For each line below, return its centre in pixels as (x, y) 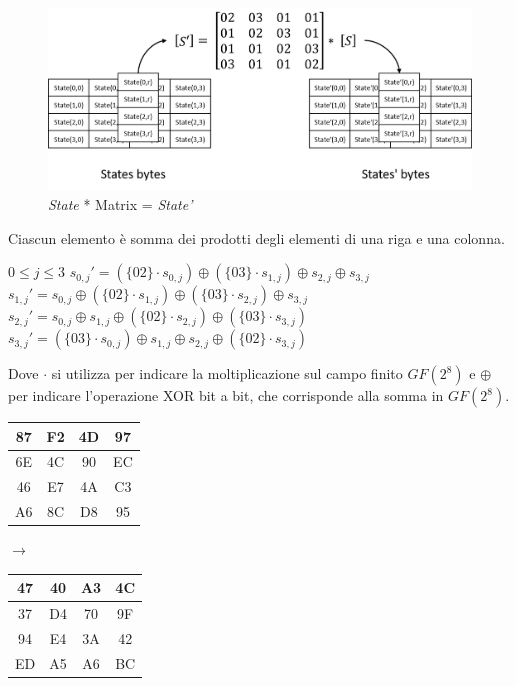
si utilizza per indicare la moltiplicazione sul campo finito (227, 373)
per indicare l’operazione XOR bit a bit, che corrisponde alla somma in (226, 395)
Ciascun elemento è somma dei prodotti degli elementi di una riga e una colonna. (256, 237)
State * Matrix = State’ (120, 203)
